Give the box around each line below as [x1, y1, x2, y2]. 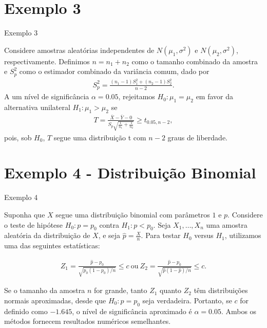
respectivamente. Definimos [4, 56, 90, 66]
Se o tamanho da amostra [4, 285, 85, 296]
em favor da [196, 91, 234, 102]
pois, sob [4, 132, 32, 142]
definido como [4, 305, 48, 316]
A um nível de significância [4, 91, 89, 102]
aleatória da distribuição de [4, 230, 90, 241]
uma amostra [206, 219, 247, 230]
